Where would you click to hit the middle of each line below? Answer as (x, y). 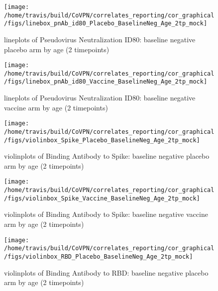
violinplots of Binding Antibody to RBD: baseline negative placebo (106, 272)
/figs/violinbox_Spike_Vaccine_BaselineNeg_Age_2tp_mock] (102, 198)
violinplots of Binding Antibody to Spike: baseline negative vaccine (106, 214)
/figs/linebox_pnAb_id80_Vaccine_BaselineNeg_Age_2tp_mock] (106, 82)
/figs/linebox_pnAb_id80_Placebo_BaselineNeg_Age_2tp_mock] (106, 24)
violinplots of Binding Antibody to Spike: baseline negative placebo (107, 156)
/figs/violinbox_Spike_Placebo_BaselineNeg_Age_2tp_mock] (102, 140)
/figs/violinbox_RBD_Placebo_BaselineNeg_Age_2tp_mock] (99, 256)
